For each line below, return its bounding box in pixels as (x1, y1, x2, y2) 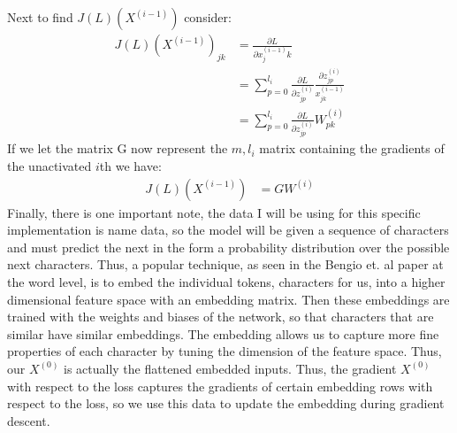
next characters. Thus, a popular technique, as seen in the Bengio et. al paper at (7, 255, 444, 274)
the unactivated (7, 157, 92, 174)
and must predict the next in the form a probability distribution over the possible (7, 237, 450, 256)
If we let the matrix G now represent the (7, 139, 228, 158)
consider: (184, 8, 232, 26)
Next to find (7, 8, 73, 26)
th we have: (99, 157, 162, 174)
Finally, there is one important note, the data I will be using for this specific (7, 203, 421, 221)
